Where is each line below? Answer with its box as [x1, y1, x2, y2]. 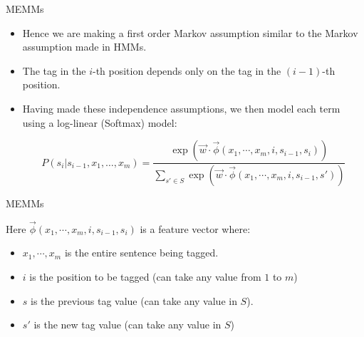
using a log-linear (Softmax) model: [22, 115, 177, 130]
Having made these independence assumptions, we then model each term [22, 100, 340, 115]
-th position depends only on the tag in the [92, 63, 281, 78]
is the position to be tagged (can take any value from [29, 269, 261, 284]
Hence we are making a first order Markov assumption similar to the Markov [22, 25, 358, 40]
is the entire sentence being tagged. [64, 245, 219, 260]
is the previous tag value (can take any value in [31, 293, 237, 308]
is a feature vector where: [140, 221, 251, 236]
